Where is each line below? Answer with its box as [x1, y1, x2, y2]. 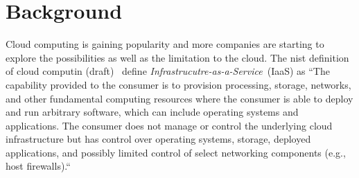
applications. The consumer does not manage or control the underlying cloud [6, 118, 333, 132]
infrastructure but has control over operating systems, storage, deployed [6, 132, 311, 146]
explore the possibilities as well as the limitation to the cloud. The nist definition [6, 50, 349, 64]
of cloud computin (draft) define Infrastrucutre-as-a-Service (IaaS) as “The [6, 64, 330, 78]
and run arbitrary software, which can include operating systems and [6, 105, 299, 119]
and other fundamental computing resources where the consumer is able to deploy [6, 91, 353, 105]
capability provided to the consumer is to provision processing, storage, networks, [6, 77, 351, 91]
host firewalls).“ [6, 159, 71, 173]
